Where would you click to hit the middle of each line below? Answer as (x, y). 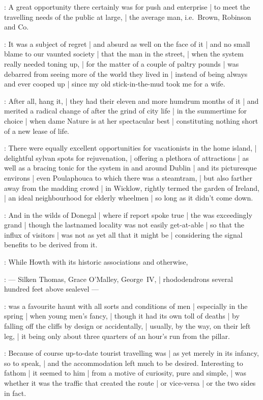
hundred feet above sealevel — (51, 289)
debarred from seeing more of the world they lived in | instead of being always (126, 74)
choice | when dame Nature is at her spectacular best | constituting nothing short (131, 120)
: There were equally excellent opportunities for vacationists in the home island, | (130, 148)
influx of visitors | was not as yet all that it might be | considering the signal (123, 234)
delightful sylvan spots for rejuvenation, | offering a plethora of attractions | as (126, 158)
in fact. (15, 393)
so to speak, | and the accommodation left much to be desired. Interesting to (124, 363)
